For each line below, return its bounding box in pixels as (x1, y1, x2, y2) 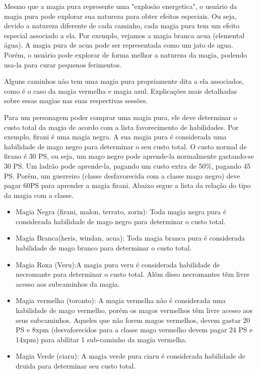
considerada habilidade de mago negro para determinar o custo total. (15, 216, 226, 226)
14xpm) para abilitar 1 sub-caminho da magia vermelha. (15, 334, 187, 344)
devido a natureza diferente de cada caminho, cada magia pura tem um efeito (4, 20, 240, 31)
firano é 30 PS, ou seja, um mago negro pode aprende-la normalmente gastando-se (4, 151, 254, 161)
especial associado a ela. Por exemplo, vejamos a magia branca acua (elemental (4, 30, 245, 40)
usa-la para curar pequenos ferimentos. (4, 59, 122, 69)
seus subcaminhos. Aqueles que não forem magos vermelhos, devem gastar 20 (15, 314, 250, 325)
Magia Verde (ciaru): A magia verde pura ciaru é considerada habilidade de (15, 351, 246, 361)
